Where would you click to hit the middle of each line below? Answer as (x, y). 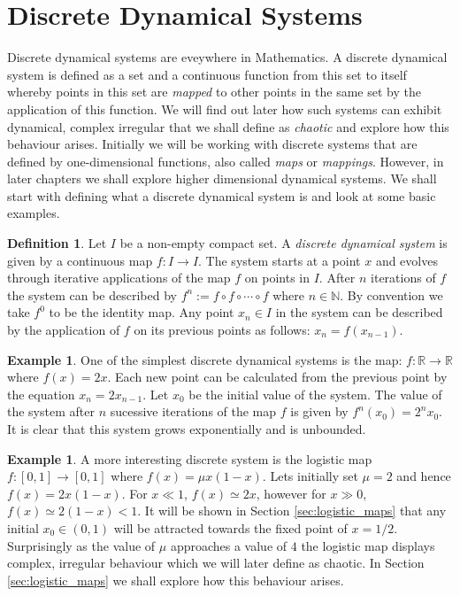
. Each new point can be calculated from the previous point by (277, 377)
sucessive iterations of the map (193, 411)
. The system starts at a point (280, 260)
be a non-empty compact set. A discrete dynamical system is (284, 243)
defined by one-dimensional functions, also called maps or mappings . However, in (226, 161)
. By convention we (391, 294)
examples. (34, 213)
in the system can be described (359, 312)
